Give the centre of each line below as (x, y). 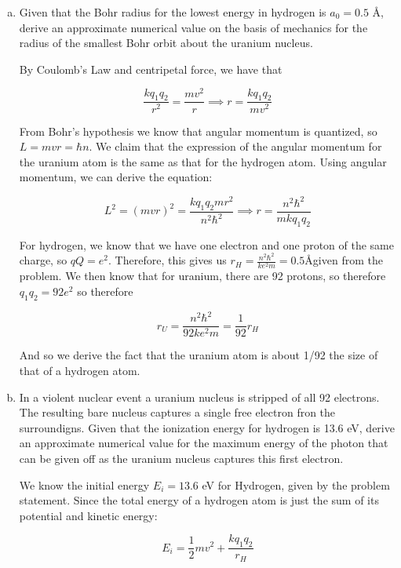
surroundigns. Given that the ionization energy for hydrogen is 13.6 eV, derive (207, 427)
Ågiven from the (344, 260)
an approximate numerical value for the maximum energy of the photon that (204, 443)
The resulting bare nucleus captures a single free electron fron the (177, 412)
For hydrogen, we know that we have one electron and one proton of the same (206, 244)
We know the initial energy (84, 484)
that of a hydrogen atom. (80, 370)
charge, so (43, 260)
